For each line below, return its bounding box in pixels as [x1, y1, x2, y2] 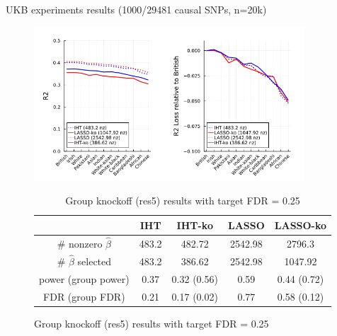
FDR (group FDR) [43, 289, 125, 303]
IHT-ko [176, 217, 213, 232]
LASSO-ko [274, 217, 327, 232]
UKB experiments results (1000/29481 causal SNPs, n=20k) [6, 2, 267, 16]
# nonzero [57, 236, 103, 250]
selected [77, 253, 112, 268]
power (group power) [39, 271, 130, 286]
